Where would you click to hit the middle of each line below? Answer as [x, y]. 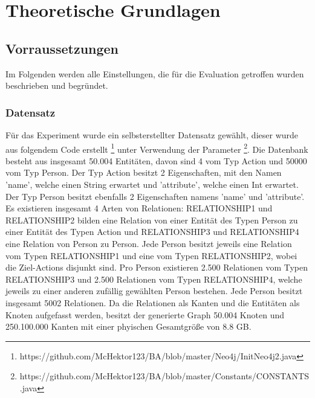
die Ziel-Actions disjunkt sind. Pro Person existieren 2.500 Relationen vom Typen [157, 267]
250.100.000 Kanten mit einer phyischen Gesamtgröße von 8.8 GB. [128, 326]
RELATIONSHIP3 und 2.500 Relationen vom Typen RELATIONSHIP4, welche [154, 279]
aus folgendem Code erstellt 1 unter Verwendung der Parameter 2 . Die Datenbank [157, 148]
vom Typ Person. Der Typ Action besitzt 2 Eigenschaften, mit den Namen [144, 172]
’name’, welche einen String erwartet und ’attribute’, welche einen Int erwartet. [152, 185]
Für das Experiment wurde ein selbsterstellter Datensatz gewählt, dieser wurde [152, 134]
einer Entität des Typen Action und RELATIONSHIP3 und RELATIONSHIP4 [152, 232]
